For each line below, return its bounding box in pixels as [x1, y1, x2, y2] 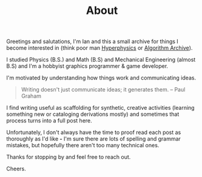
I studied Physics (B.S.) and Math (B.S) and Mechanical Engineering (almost [6, 56, 196, 64]
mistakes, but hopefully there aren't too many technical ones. [6, 142, 160, 149]
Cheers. [6, 165, 26, 173]
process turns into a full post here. [6, 117, 92, 124]
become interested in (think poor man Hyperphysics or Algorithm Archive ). [6, 44, 193, 52]
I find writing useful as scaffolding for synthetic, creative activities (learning [6, 104, 195, 112]
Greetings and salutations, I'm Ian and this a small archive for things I [6, 38, 179, 45]
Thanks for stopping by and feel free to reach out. [6, 153, 131, 161]
